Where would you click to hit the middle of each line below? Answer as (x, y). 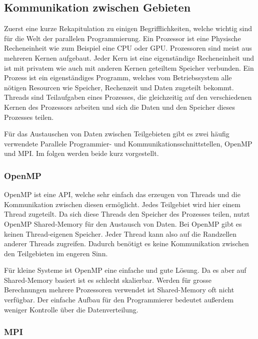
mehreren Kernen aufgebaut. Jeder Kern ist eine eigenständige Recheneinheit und (129, 57)
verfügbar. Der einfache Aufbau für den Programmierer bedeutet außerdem (119, 300)
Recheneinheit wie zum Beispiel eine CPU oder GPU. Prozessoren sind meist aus (128, 48)
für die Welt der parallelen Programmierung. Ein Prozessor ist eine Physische (122, 38)
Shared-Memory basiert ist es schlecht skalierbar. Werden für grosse (108, 280)
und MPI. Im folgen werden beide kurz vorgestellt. (81, 153)
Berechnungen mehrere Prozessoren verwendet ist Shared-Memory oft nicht (119, 290)
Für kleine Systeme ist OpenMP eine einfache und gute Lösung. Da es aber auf (125, 270)
